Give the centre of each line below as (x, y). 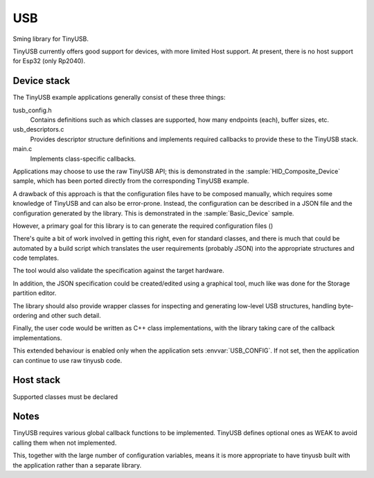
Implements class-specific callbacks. (83, 159)
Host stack (37, 380)
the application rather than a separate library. (77, 465)
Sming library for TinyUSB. (51, 39)
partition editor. (35, 293)
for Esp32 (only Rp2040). (49, 61)
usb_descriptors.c (38, 130)
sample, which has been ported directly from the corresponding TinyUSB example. (131, 181)
